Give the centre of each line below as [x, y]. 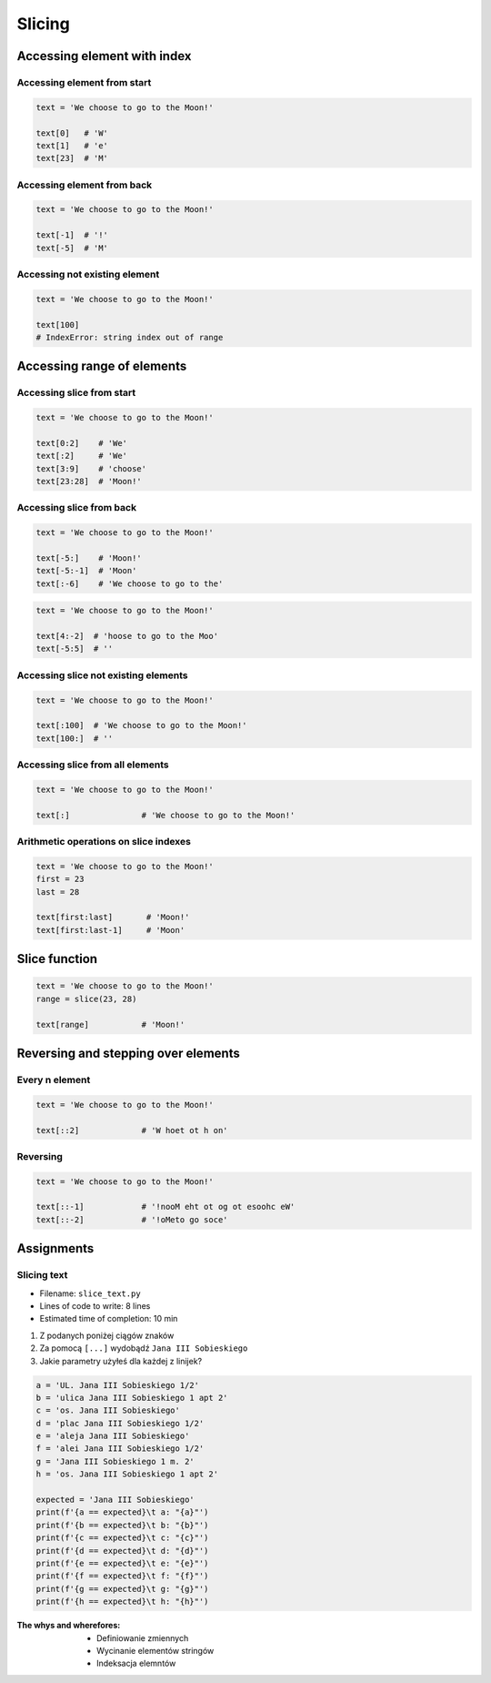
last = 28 [58, 892]
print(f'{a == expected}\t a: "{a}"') [122, 1512]
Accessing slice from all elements [93, 765]
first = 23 [60, 879]
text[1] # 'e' [72, 145]
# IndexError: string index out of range [130, 337]
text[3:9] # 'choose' [91, 468]
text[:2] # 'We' [81, 456]
